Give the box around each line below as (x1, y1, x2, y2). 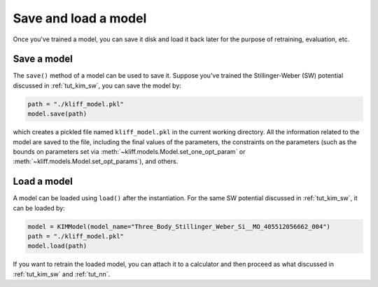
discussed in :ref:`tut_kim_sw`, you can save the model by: (13, 81, 182, 90)
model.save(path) (27, 110, 87, 118)
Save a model (13, 53, 73, 65)
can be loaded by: (13, 204, 66, 212)
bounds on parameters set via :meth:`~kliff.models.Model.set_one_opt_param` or (13, 147, 246, 155)
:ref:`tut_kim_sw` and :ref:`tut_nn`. (13, 269, 111, 278)
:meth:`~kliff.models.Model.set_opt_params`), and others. (13, 157, 178, 166)
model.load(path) (27, 242, 87, 250)
